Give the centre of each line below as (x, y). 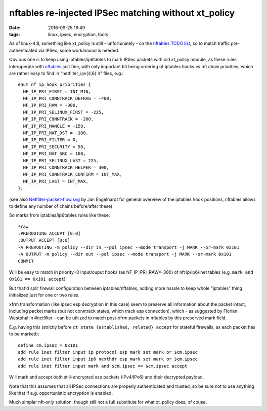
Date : (15, 28)
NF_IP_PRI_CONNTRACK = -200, (58, 119)
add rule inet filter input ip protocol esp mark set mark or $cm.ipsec (108, 352)
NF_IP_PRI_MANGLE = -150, (54, 126)
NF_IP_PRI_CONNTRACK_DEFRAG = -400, (67, 98)
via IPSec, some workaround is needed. (79, 50)
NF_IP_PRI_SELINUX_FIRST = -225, (64, 112)
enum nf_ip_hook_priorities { (55, 85)
